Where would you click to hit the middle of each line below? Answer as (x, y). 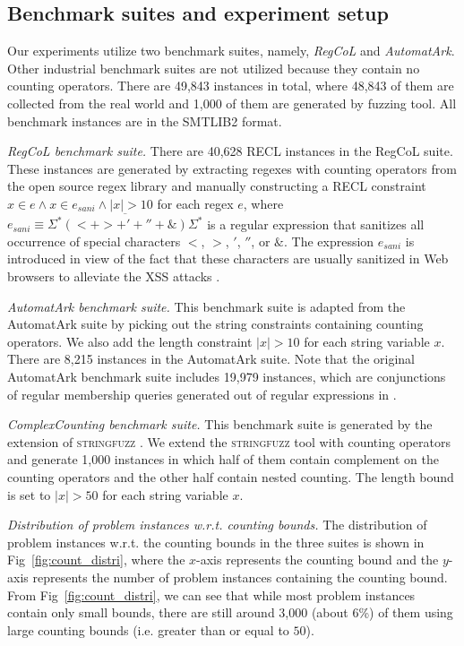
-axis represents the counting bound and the (318, 560)
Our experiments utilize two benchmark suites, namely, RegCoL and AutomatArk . (231, 51)
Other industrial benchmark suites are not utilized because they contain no (214, 68)
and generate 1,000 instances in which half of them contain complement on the (223, 459)
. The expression (329, 241)
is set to (29, 494)
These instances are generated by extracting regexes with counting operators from (232, 168)
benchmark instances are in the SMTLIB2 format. (145, 121)
